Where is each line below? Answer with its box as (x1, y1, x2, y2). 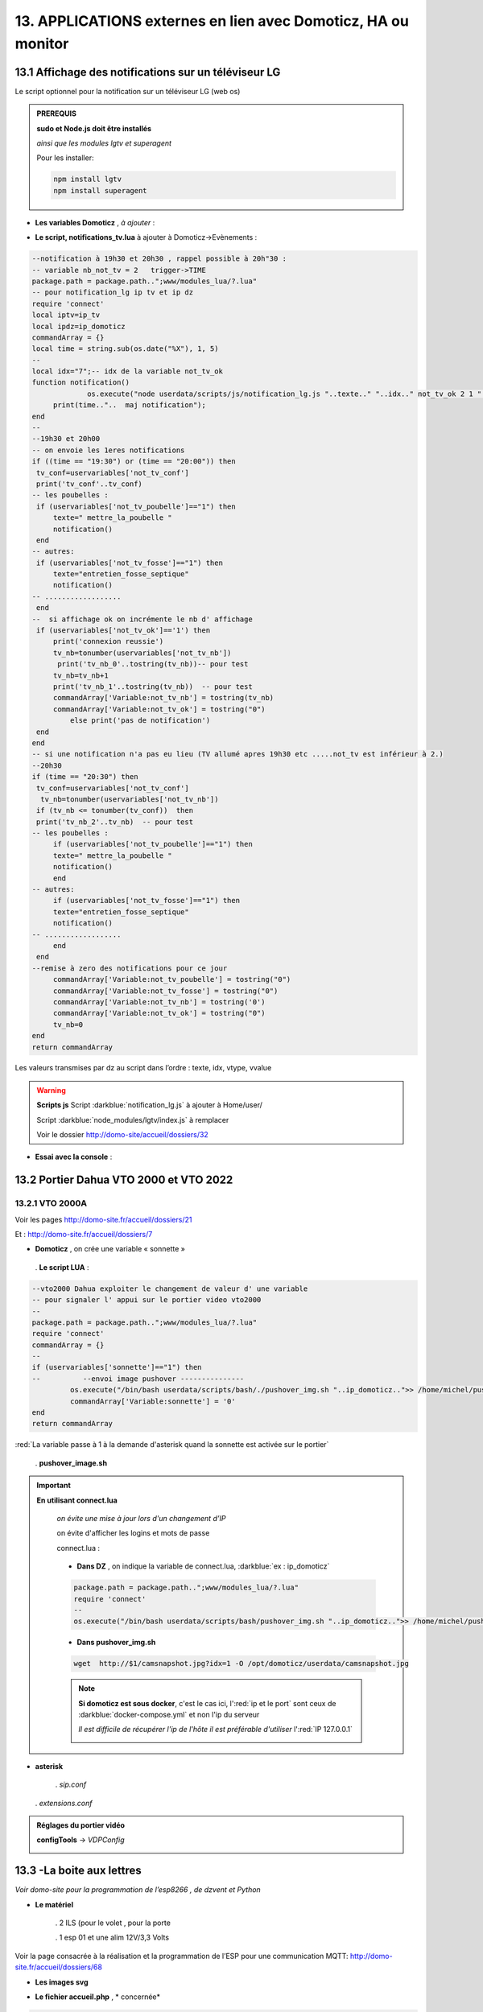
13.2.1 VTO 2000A (14, 1198, 88, 1209)
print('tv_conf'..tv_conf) (36, 479, 142, 489)
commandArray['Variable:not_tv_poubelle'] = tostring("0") (52, 975, 291, 984)
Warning (36, 1085, 66, 1095)
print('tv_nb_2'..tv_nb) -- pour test (36, 817, 193, 827)
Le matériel (35, 1899, 74, 1909)
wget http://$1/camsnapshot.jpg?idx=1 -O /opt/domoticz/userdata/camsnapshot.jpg (73, 1659, 410, 1668)
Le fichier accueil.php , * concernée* (35, 1992, 161, 2002)
